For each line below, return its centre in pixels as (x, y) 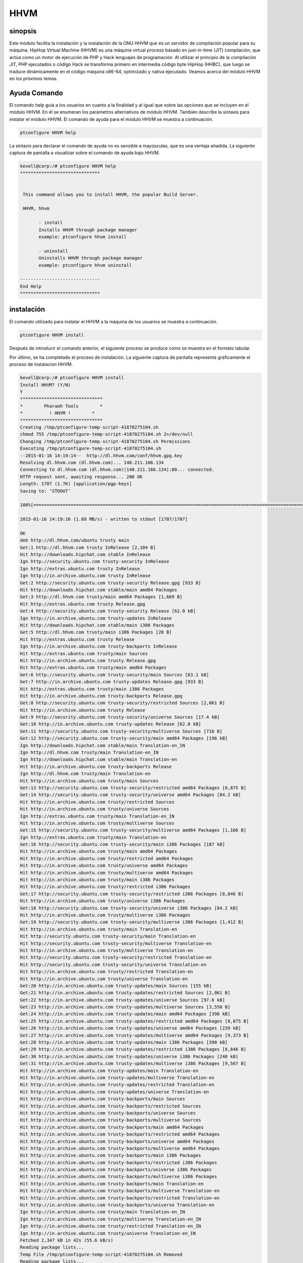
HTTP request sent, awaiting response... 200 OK (81, 477)
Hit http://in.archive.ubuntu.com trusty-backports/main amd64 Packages (112, 1127)
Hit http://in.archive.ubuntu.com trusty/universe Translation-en (104, 979)
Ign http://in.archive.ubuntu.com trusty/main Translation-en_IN (103, 1212)
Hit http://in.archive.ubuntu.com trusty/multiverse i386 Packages (105, 915)
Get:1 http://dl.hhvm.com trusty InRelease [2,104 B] (88, 547)
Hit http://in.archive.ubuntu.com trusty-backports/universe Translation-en (117, 1205)
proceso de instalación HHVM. (41, 364)
